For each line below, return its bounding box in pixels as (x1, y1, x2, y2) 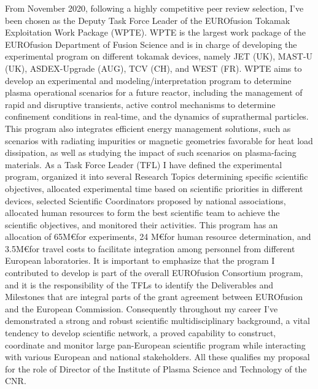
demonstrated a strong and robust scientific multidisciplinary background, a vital (5, 314, 310, 327)
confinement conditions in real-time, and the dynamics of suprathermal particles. (5, 110, 309, 123)
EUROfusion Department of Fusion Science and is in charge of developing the (5, 37, 297, 50)
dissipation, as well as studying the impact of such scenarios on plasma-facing (5, 146, 297, 159)
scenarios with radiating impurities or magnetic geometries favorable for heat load (5, 134, 313, 147)
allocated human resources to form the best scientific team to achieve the (5, 206, 280, 219)
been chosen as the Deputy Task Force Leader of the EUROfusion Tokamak (5, 13, 290, 26)
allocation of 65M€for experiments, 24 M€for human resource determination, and (5, 230, 311, 243)
